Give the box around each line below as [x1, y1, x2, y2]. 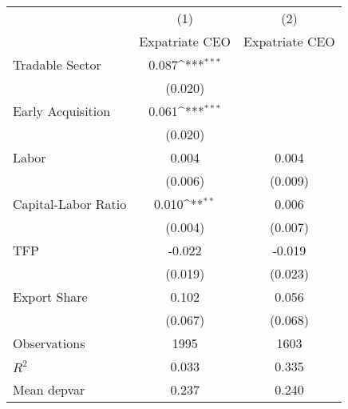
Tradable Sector [13, 55, 101, 74]
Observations [13, 334, 85, 352]
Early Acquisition [13, 102, 111, 120]
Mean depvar [13, 380, 85, 399]
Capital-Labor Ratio [13, 194, 127, 213]
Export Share [13, 287, 88, 306]
